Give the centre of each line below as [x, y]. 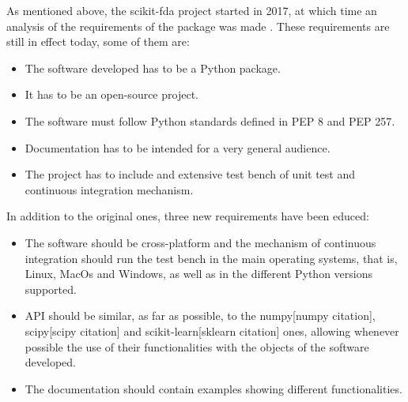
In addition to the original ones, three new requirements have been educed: [188, 216]
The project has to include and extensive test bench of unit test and [190, 174]
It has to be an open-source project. [111, 94]
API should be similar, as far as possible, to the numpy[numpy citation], [200, 316]
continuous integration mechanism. [109, 189]
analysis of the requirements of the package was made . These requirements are [198, 26]
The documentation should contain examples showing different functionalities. [213, 388]
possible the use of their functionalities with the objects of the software [197, 346]
